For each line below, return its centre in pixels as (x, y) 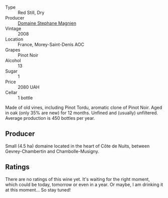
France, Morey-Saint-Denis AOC (51, 44)
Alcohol (13, 60)
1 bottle (25, 98)
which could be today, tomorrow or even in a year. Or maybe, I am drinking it (84, 184)
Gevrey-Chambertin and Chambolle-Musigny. (52, 151)
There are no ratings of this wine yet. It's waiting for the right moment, (78, 179)
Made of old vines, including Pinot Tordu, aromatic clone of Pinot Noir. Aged (84, 108)
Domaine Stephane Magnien (47, 23)
